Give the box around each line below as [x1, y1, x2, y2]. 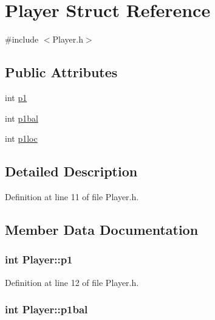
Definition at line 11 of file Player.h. [5, 190, 139, 203]
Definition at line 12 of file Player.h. [5, 276, 139, 288]
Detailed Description [5, 162, 138, 181]
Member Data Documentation [5, 220, 199, 238]
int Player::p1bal [5, 302, 88, 317]
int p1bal [5, 111, 38, 124]
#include [5, 33, 39, 46]
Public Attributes [5, 63, 118, 82]
